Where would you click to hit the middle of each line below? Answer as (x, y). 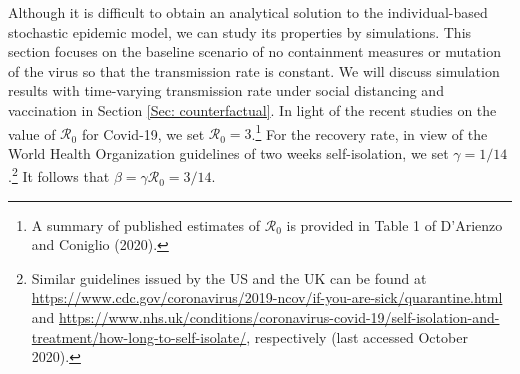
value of (32, 133)
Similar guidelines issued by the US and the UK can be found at (229, 277)
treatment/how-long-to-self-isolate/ (139, 336)
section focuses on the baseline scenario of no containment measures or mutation (254, 51)
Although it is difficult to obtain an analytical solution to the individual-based (248, 12)
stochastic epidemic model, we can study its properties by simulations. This (240, 31)
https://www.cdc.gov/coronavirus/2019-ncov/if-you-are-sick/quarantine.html (267, 297)
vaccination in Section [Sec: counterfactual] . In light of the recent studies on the (252, 109)
